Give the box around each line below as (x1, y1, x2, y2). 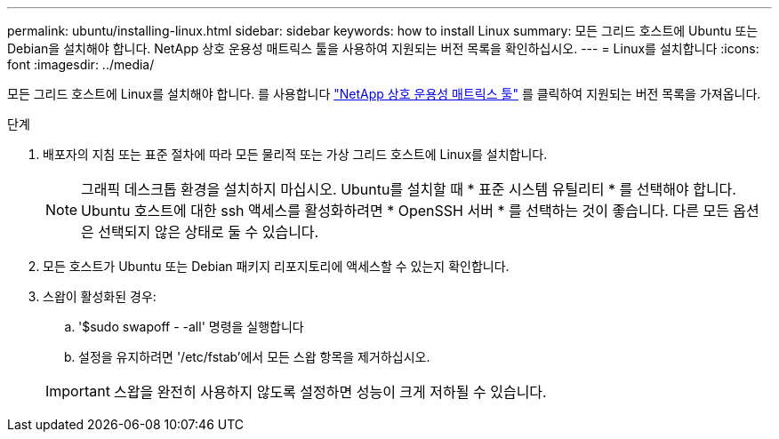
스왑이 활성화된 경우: (43, 289, 157, 304)
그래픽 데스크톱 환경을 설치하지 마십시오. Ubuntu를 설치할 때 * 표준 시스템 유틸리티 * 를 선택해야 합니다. (81, 180, 736, 198)
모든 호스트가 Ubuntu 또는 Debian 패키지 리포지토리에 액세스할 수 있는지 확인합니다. (43, 259, 510, 274)
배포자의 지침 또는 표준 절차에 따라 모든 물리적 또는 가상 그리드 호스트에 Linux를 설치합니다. (43, 147, 548, 162)
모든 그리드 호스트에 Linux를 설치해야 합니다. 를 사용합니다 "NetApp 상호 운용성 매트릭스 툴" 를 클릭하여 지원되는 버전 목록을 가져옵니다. (7, 86, 761, 101)
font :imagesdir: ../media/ (7, 57, 155, 72)
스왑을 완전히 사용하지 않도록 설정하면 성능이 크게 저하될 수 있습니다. (113, 383, 547, 401)
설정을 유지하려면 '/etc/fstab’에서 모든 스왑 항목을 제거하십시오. (78, 349, 430, 364)
